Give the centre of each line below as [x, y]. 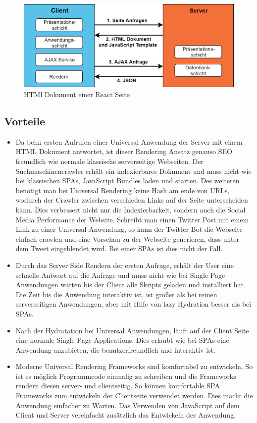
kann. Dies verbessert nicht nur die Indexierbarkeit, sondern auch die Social [130, 209]
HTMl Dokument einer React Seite [77, 94]
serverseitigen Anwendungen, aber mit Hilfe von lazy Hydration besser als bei [133, 304]
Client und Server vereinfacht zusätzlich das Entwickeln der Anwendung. [126, 415]
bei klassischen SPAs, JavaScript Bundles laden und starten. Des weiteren [128, 181]
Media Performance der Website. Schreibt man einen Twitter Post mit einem [132, 219]
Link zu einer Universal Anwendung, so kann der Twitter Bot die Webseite [129, 229]
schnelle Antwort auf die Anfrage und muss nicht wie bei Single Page [120, 275]
